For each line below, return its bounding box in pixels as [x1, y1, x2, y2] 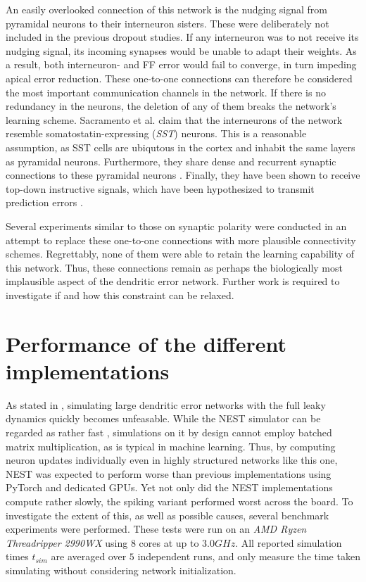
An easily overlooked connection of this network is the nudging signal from [6, 2, 327, 16]
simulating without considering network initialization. [6, 562, 236, 577]
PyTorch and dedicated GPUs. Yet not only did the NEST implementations [6, 480, 333, 495]
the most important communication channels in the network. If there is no [6, 84, 326, 99]
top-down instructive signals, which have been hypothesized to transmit [6, 181, 315, 196]
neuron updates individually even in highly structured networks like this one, [6, 453, 338, 467]
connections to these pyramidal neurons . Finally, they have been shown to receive [6, 167, 360, 182]
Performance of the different [6, 329, 286, 358]
